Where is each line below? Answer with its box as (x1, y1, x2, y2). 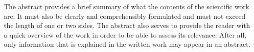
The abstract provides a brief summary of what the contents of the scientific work (4, 1, 250, 11)
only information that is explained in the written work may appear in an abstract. (4, 39, 251, 49)
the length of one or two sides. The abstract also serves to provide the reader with (4, 20, 250, 30)
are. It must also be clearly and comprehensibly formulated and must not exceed (4, 11, 246, 21)
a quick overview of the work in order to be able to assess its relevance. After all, (4, 29, 247, 39)
